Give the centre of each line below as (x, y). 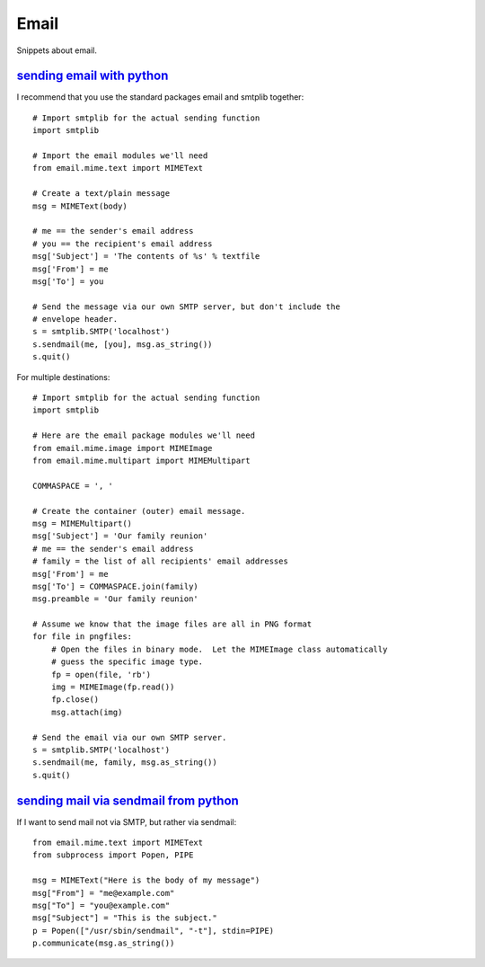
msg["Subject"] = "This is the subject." (125, 918)
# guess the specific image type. (127, 662)
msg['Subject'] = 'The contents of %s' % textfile (146, 257)
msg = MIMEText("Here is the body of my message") (146, 880)
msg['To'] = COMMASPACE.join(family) (116, 586)
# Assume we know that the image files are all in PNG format (172, 624)
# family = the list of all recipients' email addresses (161, 561)
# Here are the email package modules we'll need (144, 435)
